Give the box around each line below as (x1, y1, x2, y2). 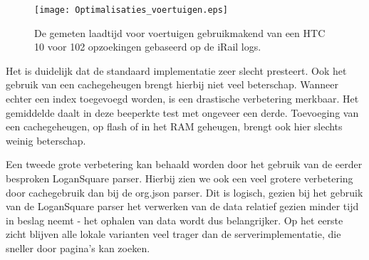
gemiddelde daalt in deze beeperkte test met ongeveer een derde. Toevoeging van (6, 105, 359, 120)
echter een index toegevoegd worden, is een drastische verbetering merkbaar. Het (6, 91, 359, 106)
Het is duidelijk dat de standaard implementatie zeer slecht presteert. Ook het (6, 63, 347, 78)
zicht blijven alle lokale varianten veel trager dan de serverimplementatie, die (6, 227, 341, 241)
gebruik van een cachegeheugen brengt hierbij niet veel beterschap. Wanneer (6, 77, 338, 92)
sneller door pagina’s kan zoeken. (6, 240, 150, 255)
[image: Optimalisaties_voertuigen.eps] (34, 5, 229, 15)
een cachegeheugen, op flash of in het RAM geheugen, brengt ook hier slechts (6, 119, 343, 134)
